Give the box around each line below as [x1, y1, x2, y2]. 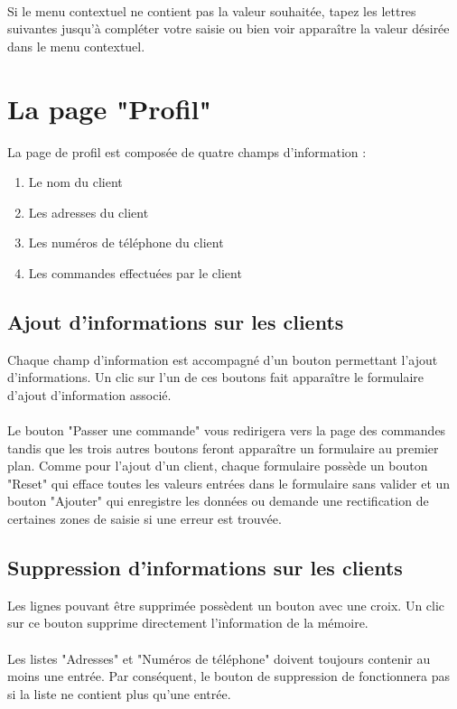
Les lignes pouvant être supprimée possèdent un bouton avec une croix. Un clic [7, 595, 445, 614]
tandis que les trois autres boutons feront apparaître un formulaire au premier [7, 438, 439, 457]
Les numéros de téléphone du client [28, 233, 224, 252]
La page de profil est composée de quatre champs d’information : [7, 142, 367, 161]
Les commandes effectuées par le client [28, 263, 242, 282]
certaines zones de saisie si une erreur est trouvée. [7, 509, 282, 528]
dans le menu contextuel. [7, 36, 145, 55]
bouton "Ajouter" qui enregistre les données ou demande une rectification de [7, 491, 429, 510]
